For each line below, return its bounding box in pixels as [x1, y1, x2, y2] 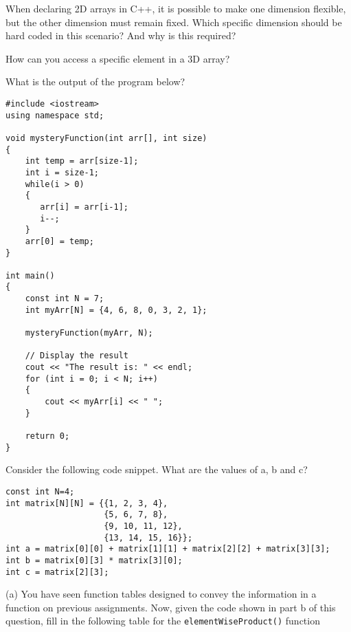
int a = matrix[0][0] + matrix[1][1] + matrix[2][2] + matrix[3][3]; [5, 544, 330, 554]
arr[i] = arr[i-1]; [40, 201, 128, 212]
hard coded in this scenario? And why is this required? [5, 28, 236, 43]
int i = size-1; [25, 167, 100, 177]
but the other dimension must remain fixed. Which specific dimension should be [5, 14, 342, 29]
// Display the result [25, 351, 128, 361]
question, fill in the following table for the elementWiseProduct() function [5, 613, 320, 628]
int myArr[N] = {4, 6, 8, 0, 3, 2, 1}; [25, 305, 207, 315]
